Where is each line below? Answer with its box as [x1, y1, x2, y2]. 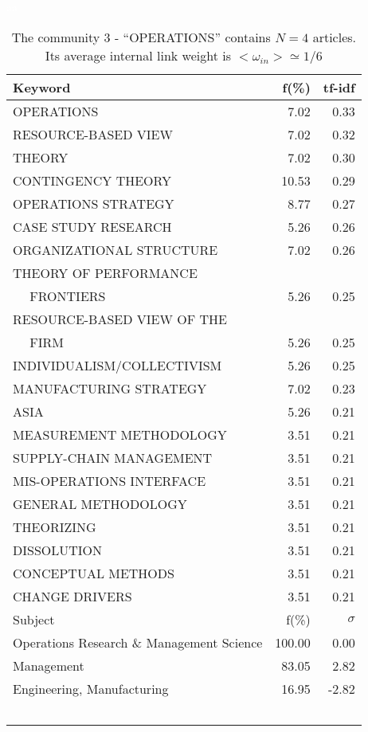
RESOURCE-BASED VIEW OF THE [13, 309, 227, 328]
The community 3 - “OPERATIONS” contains [11, 27, 271, 46]
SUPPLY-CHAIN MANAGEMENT [13, 448, 213, 467]
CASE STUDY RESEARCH [13, 217, 172, 236]
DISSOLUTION [13, 540, 103, 559]
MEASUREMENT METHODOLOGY [13, 425, 227, 444]
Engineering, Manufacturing [13, 679, 169, 698]
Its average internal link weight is [45, 45, 231, 65]
